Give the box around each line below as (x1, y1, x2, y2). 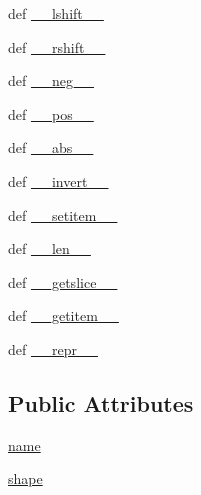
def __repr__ (8, 338, 98, 359)
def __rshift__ (8, 36, 106, 57)
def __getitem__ (8, 305, 119, 326)
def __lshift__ (8, 3, 104, 23)
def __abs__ (8, 137, 94, 158)
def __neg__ (8, 70, 94, 91)
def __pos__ (8, 103, 94, 124)
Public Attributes (8, 387, 194, 418)
